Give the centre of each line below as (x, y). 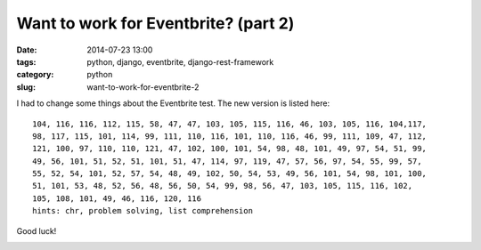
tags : (26, 61)
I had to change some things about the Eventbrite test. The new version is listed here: (173, 103)
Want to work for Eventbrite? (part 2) (155, 23)
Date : (27, 50)
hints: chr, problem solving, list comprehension (143, 211)
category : (35, 75)
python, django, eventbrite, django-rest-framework (180, 61)
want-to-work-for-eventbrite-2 (143, 87)
